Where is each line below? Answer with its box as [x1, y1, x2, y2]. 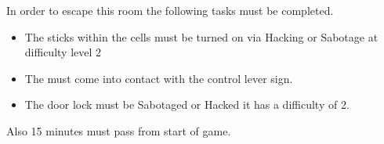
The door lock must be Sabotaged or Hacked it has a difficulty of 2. [24, 96, 350, 113]
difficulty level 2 [24, 44, 102, 60]
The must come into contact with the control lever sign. [24, 70, 293, 86]
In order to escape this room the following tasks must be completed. [6, 2, 334, 18]
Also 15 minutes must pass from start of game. [6, 122, 231, 139]
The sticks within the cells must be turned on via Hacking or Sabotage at [24, 28, 379, 45]
